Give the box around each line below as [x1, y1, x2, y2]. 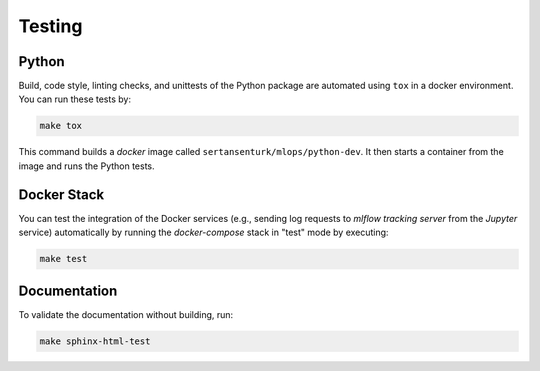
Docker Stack [18, 186, 105, 203]
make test [39, 253, 88, 265]
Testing [18, 15, 83, 37]
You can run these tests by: [18, 93, 132, 105]
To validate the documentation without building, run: [18, 308, 234, 320]
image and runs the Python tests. [18, 160, 155, 172]
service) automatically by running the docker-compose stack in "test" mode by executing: [18, 226, 389, 239]
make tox [39, 120, 83, 132]
